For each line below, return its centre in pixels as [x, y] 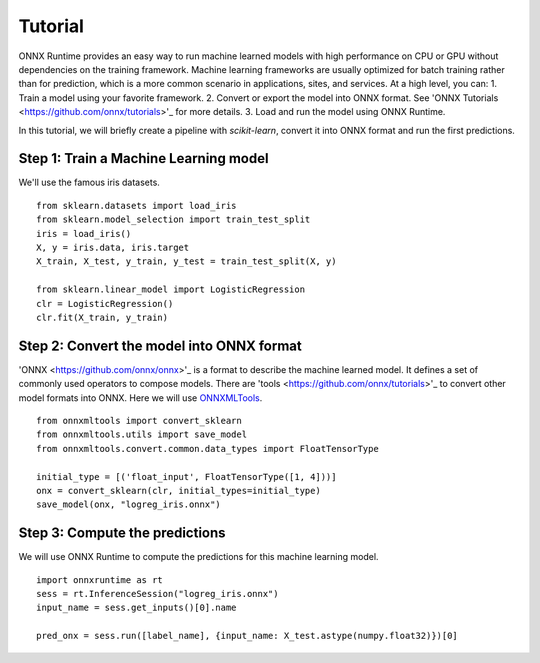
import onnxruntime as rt [100, 579]
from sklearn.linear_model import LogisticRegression [170, 289]
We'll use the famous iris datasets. [89, 182]
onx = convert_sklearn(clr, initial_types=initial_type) [179, 490]
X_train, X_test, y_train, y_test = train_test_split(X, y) [186, 261]
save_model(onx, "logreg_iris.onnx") [129, 504]
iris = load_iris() [84, 233]
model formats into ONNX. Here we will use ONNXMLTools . [140, 397]
